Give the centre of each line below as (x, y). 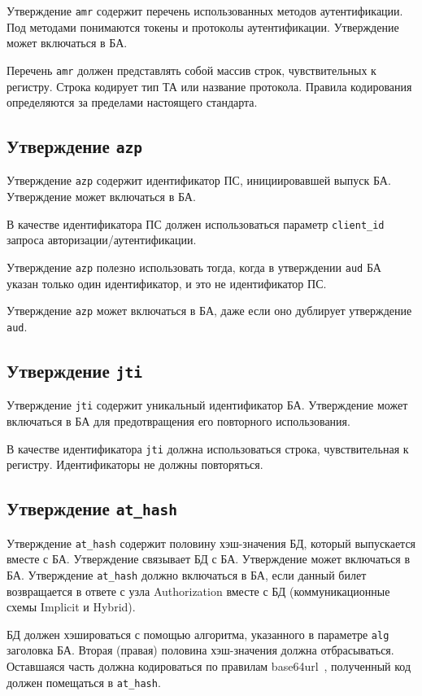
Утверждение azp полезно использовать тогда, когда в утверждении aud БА (194, 267)
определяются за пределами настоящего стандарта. (132, 102)
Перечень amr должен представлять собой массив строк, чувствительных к (191, 70)
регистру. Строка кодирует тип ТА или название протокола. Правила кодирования (209, 86)
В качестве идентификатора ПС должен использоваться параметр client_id (196, 223)
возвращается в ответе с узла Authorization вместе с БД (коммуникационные (198, 591)
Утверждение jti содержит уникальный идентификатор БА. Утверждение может (207, 405)
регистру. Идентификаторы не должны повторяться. (135, 464)
